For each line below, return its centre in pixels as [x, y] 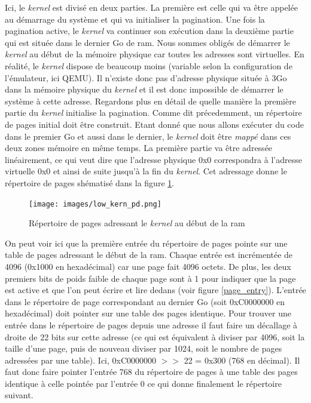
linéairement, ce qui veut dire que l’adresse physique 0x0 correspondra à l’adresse [153, 159]
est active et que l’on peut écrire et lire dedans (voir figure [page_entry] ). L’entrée [155, 290]
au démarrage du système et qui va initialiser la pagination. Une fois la [135, 19]
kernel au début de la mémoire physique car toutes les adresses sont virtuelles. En [155, 54]
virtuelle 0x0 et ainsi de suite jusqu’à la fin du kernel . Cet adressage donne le [146, 171]
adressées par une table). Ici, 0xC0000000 [81, 360]
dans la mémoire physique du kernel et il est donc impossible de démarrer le [144, 89]
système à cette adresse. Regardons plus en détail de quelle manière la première [150, 101]
